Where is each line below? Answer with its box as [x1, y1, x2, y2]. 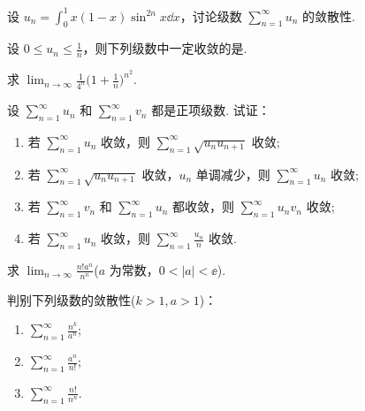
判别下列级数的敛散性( [7, 290, 136, 308]
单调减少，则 [195, 164, 270, 183]
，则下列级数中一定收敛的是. [82, 39, 247, 57]
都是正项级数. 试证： [151, 101, 270, 119]
